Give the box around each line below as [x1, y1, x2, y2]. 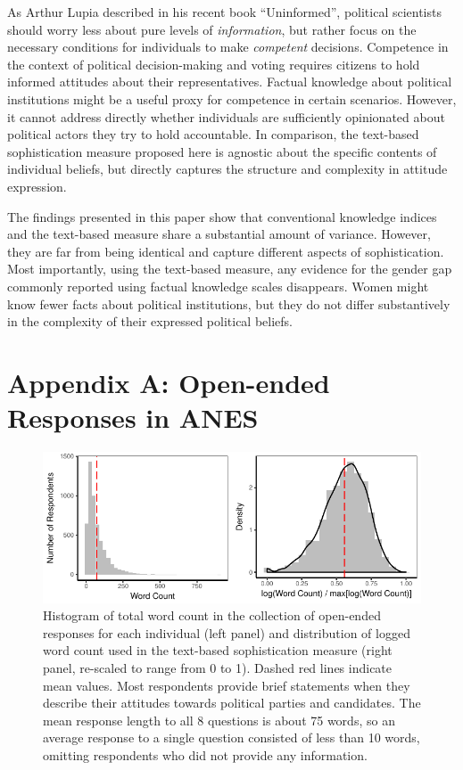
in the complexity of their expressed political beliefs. [7, 312, 293, 331]
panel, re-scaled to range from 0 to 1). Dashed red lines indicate [43, 658, 393, 676]
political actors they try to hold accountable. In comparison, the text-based [7, 125, 419, 143]
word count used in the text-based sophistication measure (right [43, 641, 393, 659]
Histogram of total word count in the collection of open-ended [43, 606, 381, 625]
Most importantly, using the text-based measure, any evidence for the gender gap [7, 259, 452, 278]
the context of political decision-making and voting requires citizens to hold [7, 54, 420, 73]
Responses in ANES [7, 399, 259, 436]
